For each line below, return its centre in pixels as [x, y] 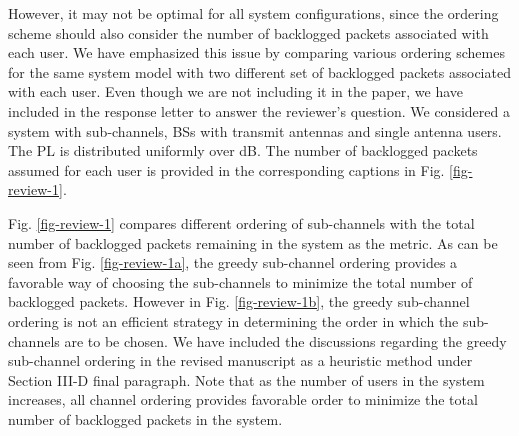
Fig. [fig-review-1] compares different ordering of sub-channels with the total [241, 222]
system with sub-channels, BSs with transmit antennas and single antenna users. [255, 130]
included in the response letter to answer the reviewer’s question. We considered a [259, 110]
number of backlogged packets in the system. [145, 418]
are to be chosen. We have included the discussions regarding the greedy [285, 340]
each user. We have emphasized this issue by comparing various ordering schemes [256, 52]
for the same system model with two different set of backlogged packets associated [259, 71]
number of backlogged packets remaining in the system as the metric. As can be [253, 242]
